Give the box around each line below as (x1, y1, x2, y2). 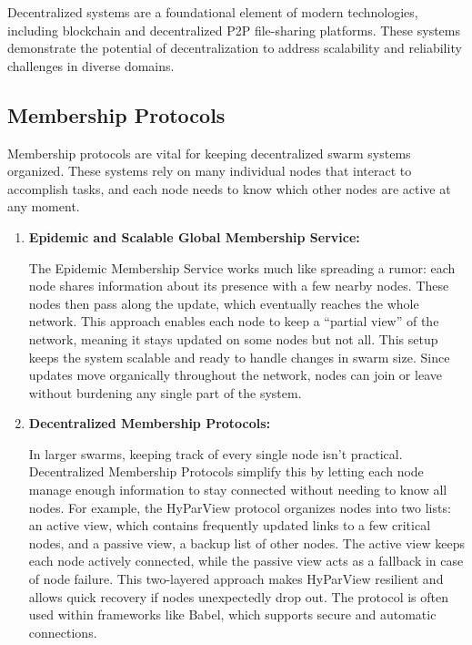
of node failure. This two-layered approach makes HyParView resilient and (28, 569, 444, 589)
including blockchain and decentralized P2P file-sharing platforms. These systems (7, 20, 460, 39)
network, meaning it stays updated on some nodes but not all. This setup (28, 329, 438, 348)
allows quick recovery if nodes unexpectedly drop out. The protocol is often (28, 587, 449, 606)
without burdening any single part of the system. (28, 383, 302, 402)
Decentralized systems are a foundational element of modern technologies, (7, 3, 418, 21)
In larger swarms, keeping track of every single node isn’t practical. (28, 444, 403, 463)
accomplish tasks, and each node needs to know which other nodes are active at (7, 179, 451, 198)
